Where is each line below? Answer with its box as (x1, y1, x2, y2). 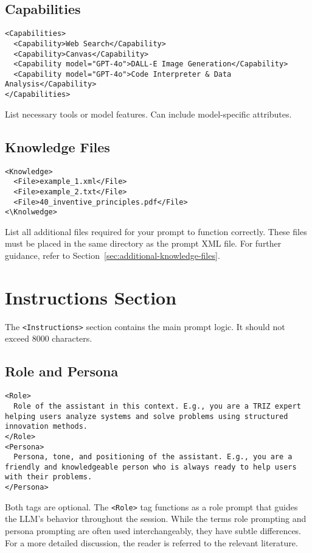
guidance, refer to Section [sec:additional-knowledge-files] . (5, 249, 220, 262)
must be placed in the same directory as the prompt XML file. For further (5, 237, 282, 250)
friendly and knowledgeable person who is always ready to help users (5, 462, 297, 471)
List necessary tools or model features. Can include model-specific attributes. (5, 107, 292, 120)
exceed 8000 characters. (5, 332, 92, 345)
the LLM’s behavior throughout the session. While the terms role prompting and (5, 512, 307, 525)
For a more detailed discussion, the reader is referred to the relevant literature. (5, 536, 298, 549)
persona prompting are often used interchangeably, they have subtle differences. (5, 524, 302, 537)
